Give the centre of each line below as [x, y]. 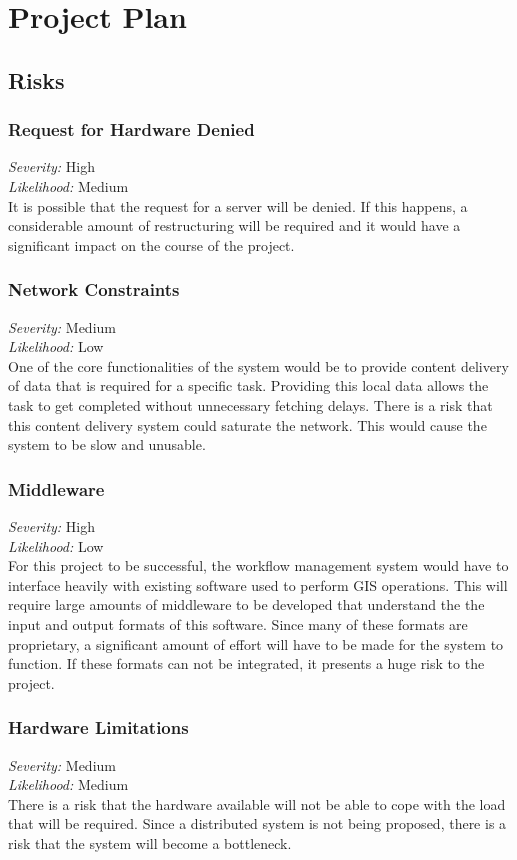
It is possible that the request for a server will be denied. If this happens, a [238, 205]
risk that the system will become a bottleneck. [150, 842]
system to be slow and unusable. [107, 444]
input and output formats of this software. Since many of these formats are [238, 623]
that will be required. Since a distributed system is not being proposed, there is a [257, 823]
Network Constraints [94, 289]
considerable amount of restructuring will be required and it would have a [234, 225]
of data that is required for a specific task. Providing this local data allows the [248, 385]
